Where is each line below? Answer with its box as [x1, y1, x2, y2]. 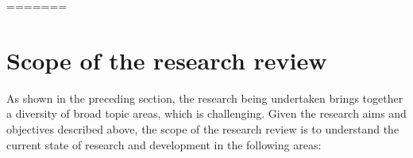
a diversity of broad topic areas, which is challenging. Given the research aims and [6, 105, 407, 122]
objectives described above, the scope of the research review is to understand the [6, 120, 399, 137]
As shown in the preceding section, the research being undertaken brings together [6, 89, 403, 106]
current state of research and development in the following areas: [6, 136, 322, 152]
